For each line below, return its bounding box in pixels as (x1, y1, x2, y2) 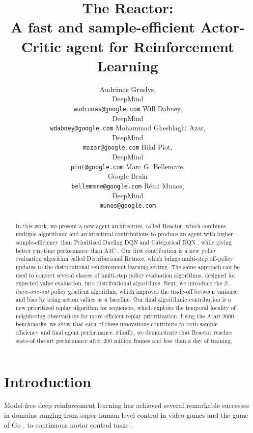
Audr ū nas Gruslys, (99, 84, 156, 94)
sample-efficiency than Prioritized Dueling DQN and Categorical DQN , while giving (15, 238, 232, 246)
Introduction (4, 371, 91, 392)
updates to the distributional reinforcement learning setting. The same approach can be (15, 262, 240, 271)
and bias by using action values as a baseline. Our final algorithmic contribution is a (15, 295, 231, 304)
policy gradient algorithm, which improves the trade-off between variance (51, 287, 238, 295)
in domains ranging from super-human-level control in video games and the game (4, 409, 249, 420)
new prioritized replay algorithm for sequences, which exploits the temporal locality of (15, 304, 236, 312)
